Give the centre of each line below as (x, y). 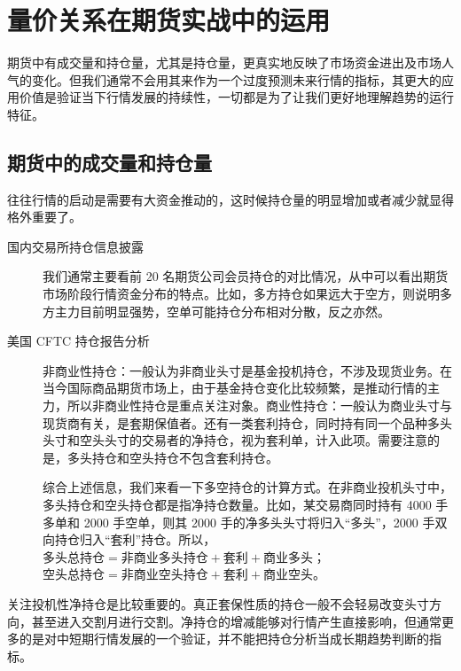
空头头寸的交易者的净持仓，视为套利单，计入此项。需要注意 (253, 440)
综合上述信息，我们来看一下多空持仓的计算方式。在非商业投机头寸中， (247, 487)
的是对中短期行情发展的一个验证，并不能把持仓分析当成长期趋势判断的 (224, 639)
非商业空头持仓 (164, 576)
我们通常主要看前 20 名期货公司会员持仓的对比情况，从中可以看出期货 (246, 276)
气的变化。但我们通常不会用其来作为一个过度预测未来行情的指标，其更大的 (224, 79)
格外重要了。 (44, 217)
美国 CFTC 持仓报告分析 (78, 341)
